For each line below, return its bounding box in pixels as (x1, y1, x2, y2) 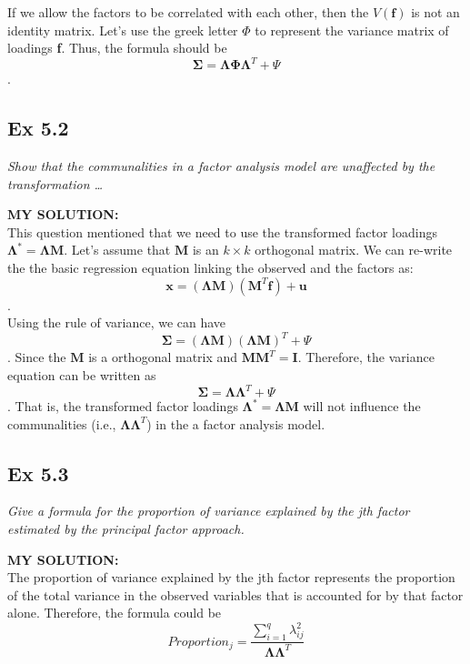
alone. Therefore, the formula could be (7, 603, 222, 622)
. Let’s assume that (64, 240, 171, 259)
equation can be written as (7, 365, 156, 384)
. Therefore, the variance (297, 347, 435, 367)
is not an (411, 3, 460, 21)
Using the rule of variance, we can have (7, 313, 226, 332)
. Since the (7, 347, 66, 367)
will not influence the (303, 397, 421, 416)
